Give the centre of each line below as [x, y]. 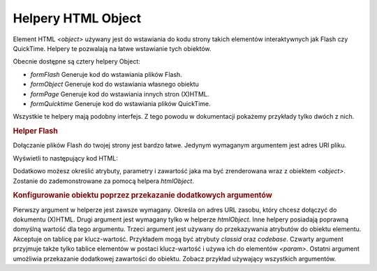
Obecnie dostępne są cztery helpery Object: [77, 61]
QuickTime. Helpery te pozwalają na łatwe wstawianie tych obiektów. [112, 48]
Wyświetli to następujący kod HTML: [66, 158]
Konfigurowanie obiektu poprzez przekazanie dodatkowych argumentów [142, 196]
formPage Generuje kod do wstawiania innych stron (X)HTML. [120, 94]
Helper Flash [36, 131]
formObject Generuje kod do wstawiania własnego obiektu [114, 85]
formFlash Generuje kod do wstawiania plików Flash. [106, 74]
